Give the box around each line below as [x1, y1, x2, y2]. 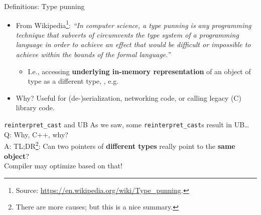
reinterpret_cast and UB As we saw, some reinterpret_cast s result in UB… [4, 119, 249, 129]
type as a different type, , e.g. [28, 76, 119, 86]
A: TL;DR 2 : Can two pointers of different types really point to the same [4, 139, 235, 151]
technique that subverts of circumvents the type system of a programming [16, 29, 239, 40]
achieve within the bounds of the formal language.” [16, 49, 171, 60]
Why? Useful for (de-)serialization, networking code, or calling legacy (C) [16, 92, 241, 103]
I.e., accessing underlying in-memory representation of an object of [28, 66, 251, 76]
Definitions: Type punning [4, 1, 85, 11]
